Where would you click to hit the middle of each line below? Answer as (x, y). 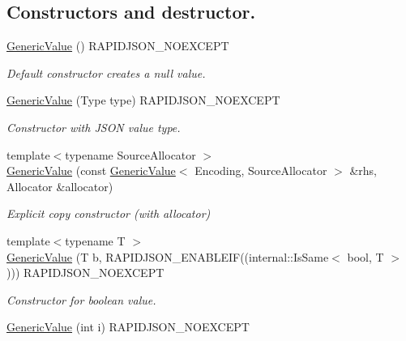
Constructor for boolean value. (81, 299)
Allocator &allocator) (60, 186)
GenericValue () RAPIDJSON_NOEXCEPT (118, 46)
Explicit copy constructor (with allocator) (109, 213)
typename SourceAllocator (130, 154)
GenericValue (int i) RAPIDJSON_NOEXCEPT (128, 327)
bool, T (365, 256)
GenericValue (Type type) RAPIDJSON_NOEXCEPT (143, 100)
